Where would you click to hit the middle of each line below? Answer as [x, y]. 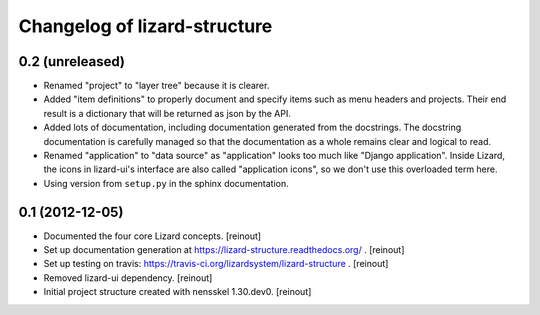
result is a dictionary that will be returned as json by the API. [167, 113]
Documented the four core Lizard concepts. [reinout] [152, 236]
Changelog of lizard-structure [145, 26]
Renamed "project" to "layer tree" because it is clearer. [156, 86]
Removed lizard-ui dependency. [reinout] [128, 277]
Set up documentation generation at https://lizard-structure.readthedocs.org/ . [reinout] [224, 250]
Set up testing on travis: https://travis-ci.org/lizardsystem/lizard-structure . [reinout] [216, 264]
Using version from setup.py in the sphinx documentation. [166, 183]
